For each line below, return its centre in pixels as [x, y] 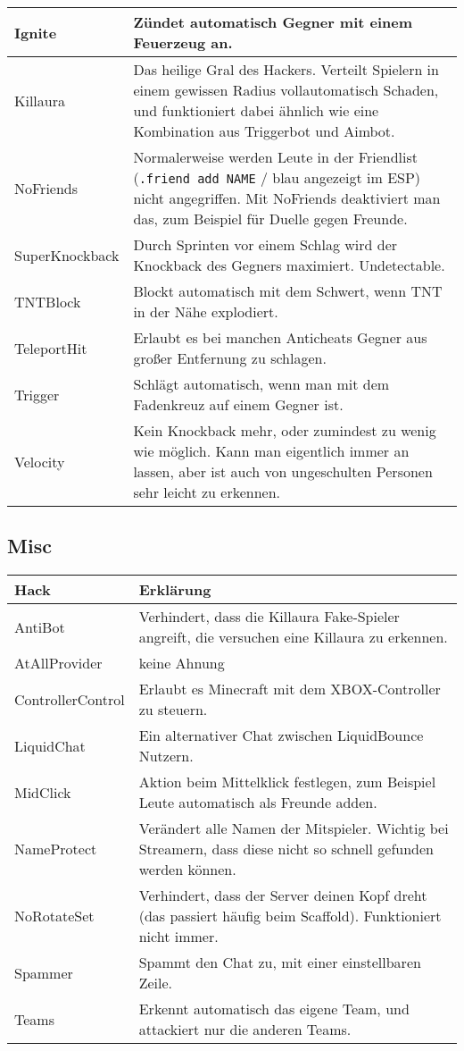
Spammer [44, 972]
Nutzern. [166, 756]
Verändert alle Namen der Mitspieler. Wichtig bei [294, 828]
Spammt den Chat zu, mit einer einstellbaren [280, 963]
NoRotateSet [54, 916]
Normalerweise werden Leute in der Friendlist [276, 157]
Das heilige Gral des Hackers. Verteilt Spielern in [286, 69]
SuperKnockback [67, 255]
